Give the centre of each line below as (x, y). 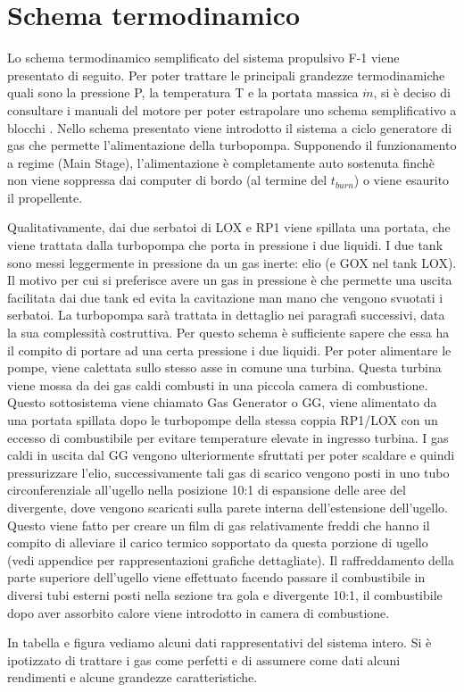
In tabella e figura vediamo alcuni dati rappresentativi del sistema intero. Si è (220, 642)
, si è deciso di (412, 92)
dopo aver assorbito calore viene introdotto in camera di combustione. (199, 612)
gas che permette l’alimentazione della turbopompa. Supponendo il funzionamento (232, 145)
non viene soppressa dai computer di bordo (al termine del (167, 180)
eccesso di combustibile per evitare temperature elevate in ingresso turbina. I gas (228, 437)
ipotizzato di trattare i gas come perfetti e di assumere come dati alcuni (204, 659)
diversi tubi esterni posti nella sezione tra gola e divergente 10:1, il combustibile (225, 594)
